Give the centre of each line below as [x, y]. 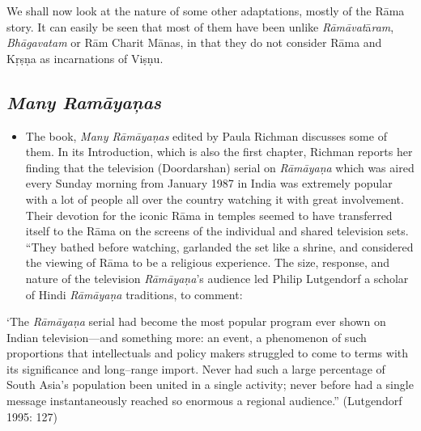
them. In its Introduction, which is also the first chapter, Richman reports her [219, 152]
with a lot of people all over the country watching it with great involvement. [215, 199]
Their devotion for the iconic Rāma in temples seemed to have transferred [209, 215]
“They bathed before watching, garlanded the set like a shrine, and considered [219, 246]
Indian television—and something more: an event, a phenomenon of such [187, 337]
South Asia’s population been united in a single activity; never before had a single [210, 385]
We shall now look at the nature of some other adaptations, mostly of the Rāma [206, 11]
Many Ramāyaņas [84, 101]
